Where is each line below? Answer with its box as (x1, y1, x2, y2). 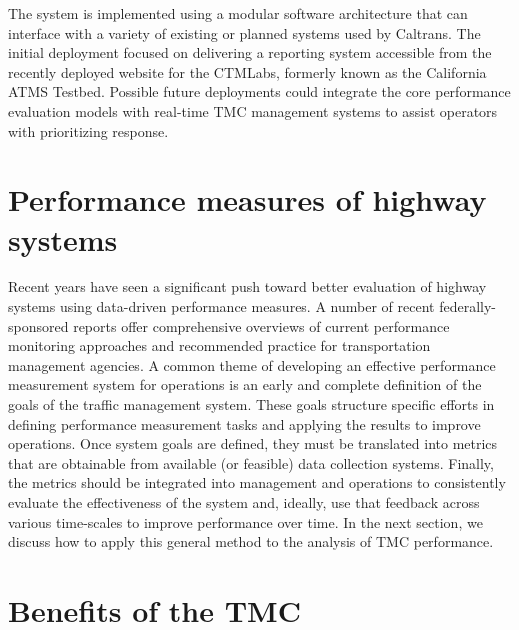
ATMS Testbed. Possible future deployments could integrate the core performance (8, 81, 511, 102)
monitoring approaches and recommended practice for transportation (8, 335, 431, 356)
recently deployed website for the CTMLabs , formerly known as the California (8, 61, 487, 82)
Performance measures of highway (8, 179, 487, 220)
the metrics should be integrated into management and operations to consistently (8, 472, 506, 493)
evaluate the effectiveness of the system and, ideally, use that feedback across (8, 492, 480, 512)
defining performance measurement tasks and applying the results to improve (8, 413, 481, 434)
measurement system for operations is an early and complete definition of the (8, 374, 482, 395)
